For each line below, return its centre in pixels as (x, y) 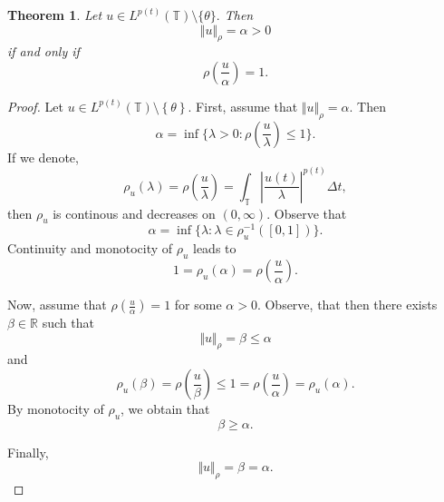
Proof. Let (35, 106)
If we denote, (43, 157)
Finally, (28, 452)
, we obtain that (165, 409)
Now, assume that (57, 305)
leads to (215, 248)
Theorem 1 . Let (55, 15)
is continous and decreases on (134, 213)
